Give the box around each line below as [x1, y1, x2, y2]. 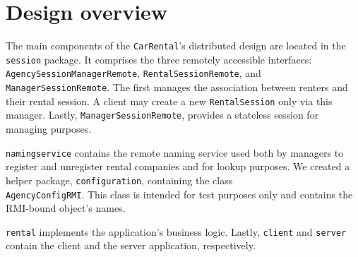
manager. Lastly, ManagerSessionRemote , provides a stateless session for [6, 107, 319, 122]
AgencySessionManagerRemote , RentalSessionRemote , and [6, 66, 261, 80]
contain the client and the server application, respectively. [6, 238, 256, 253]
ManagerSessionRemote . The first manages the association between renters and [6, 80, 348, 95]
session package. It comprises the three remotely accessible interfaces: [6, 52, 312, 66]
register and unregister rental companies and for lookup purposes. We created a [6, 159, 350, 174]
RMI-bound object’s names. [6, 201, 126, 215]
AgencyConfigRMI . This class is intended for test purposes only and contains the [6, 186, 353, 201]
